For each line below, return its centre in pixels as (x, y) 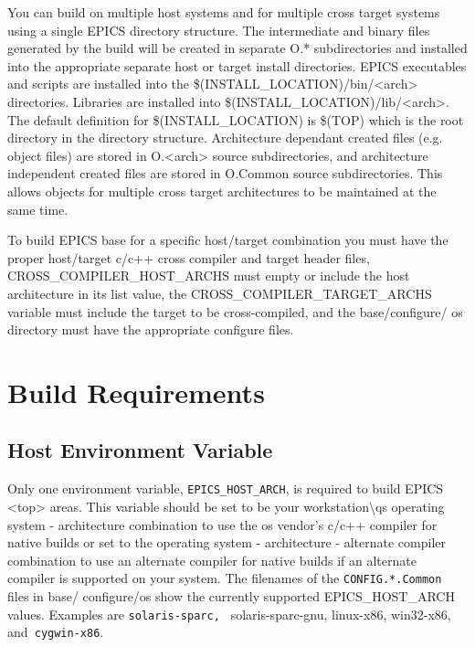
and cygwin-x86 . (56, 632)
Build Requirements (136, 392)
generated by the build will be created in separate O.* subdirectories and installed (237, 48)
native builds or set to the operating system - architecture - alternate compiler (227, 542)
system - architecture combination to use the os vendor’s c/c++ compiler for (222, 524)
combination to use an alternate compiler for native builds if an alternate (212, 560)
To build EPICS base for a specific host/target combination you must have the (228, 240)
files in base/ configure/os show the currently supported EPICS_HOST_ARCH (231, 595)
